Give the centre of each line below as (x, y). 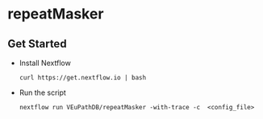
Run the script (42, 92)
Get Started (37, 44)
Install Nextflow (45, 63)
